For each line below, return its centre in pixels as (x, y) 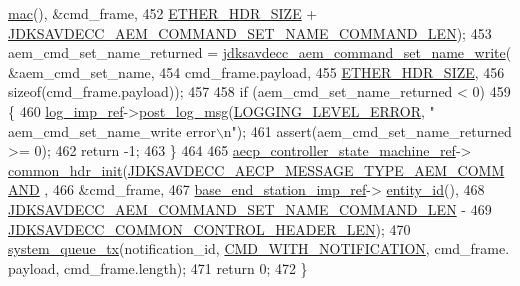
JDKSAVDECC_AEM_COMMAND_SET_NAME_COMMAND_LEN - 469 (250, 208)
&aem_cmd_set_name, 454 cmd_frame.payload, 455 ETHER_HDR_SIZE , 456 (256, 71)
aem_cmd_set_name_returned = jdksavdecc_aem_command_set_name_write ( (260, 52)
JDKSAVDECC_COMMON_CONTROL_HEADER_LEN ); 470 (209, 228)
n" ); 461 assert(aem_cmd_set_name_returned (367, 130)
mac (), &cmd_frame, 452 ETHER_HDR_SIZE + (163, 13)
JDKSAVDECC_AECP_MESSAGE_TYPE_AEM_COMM (316, 169)
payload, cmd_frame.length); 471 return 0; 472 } (158, 267)
